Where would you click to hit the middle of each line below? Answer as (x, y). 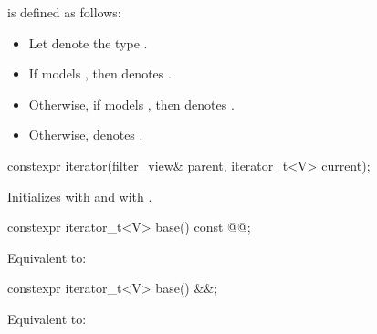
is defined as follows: (64, 12)
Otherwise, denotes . (86, 135)
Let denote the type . (88, 42)
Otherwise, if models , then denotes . (131, 104)
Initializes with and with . (80, 196)
